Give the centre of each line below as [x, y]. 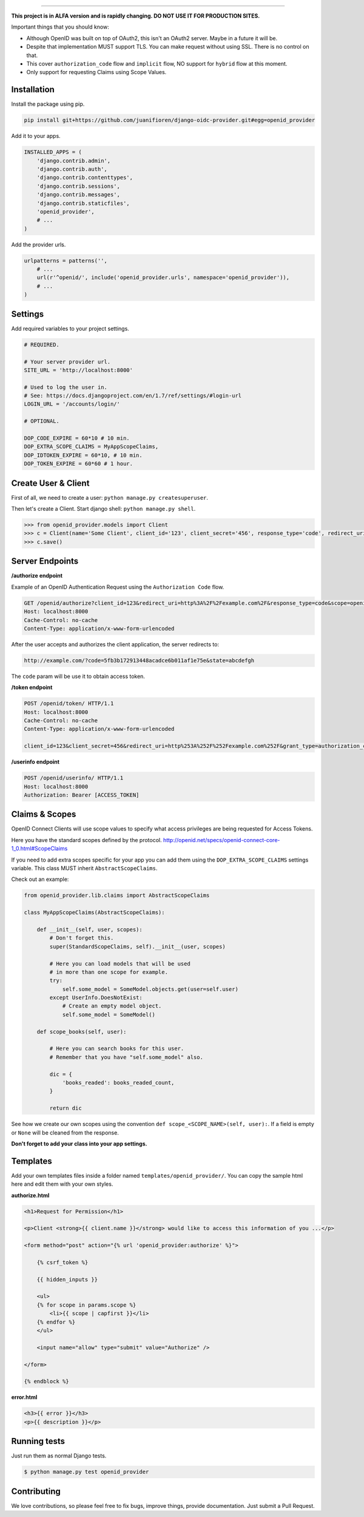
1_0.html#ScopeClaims [39, 849]
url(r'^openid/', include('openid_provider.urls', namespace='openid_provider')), [163, 278]
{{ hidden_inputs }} [67, 1279]
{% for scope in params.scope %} [86, 1305]
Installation [33, 90]
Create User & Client [50, 483]
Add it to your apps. [36, 136]
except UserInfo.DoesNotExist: [96, 998]
